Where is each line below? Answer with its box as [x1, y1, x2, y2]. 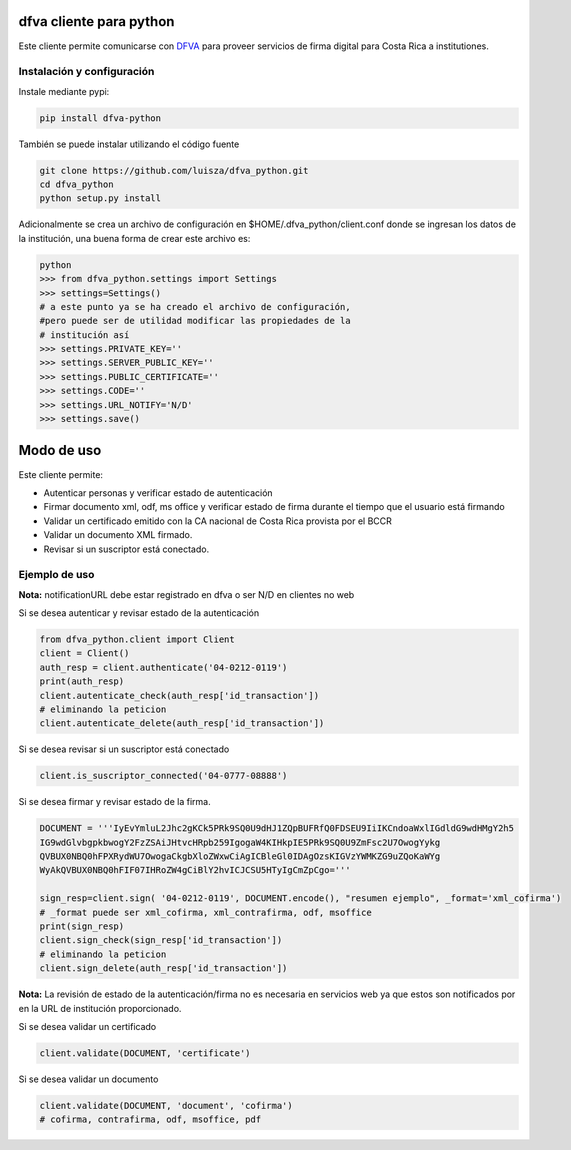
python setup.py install [39, 193, 162, 204]
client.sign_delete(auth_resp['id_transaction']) [39, 963, 288, 974]
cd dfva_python [39, 179, 114, 190]
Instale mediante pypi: [18, 85, 110, 97]
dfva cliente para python [18, 13, 175, 30]
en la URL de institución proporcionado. [18, 1002, 182, 1014]
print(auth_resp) [39, 676, 125, 687]
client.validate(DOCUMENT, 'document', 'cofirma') [39, 1100, 294, 1111]
